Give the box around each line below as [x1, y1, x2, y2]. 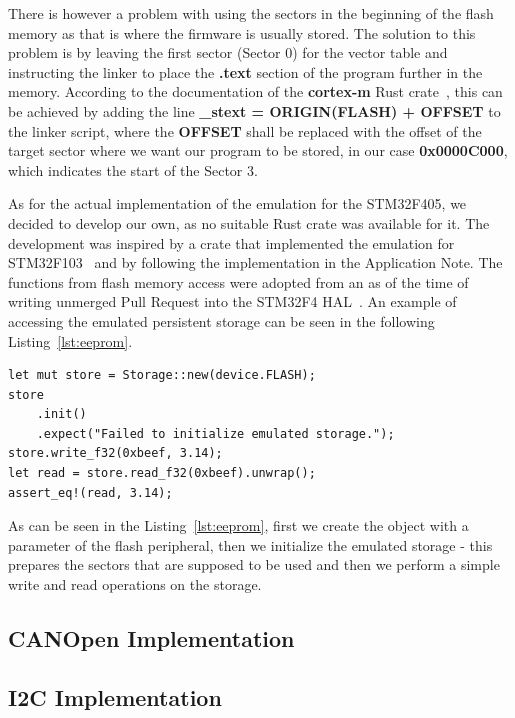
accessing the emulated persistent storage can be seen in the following [8, 310, 435, 331]
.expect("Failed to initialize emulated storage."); [36, 426, 395, 441]
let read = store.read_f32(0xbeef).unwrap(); [8, 466, 316, 481]
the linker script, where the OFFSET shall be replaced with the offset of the [8, 120, 482, 141]
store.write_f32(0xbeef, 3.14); [8, 446, 223, 461]
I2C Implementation [8, 681, 222, 712]
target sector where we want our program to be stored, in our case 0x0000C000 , [8, 140, 508, 161]
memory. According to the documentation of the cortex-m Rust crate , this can [8, 81, 503, 102]
